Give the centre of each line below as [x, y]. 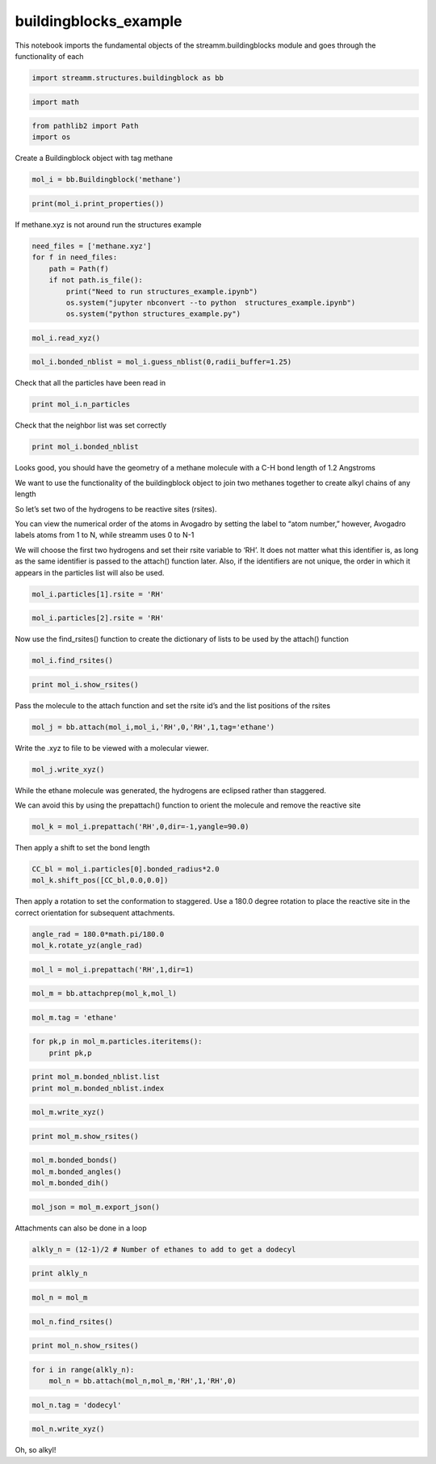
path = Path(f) [79, 268]
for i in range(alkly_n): [83, 1369]
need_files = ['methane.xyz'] [92, 246]
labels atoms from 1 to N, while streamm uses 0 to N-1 [105, 535]
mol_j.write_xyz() [68, 769]
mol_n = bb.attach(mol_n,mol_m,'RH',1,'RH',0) [143, 1381]
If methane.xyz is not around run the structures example [108, 225]
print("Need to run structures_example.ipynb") [162, 291]
